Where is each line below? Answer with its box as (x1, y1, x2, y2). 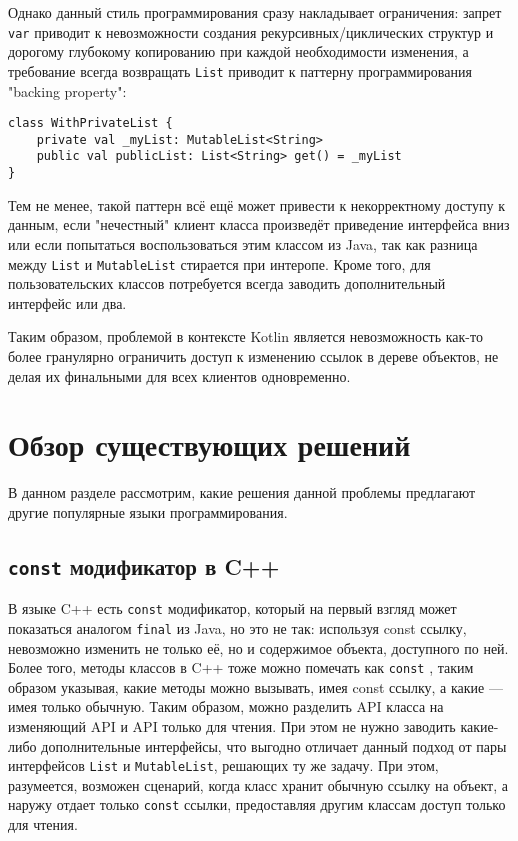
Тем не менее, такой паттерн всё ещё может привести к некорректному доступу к (8, 194, 505, 215)
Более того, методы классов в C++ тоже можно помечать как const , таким (8, 657, 474, 678)
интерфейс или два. (8, 292, 127, 313)
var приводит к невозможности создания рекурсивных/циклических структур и (8, 21, 494, 42)
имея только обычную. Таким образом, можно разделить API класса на (8, 696, 444, 717)
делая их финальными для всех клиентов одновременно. (8, 365, 351, 386)
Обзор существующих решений (8, 424, 411, 465)
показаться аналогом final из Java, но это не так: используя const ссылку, (8, 617, 467, 638)
